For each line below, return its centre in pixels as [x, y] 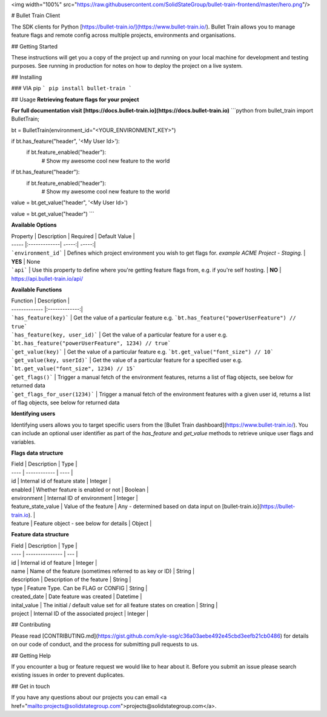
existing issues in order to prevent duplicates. [68, 675]
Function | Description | [40, 301]
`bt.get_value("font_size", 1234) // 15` [74, 369]
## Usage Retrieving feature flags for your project [75, 99]
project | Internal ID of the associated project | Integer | [80, 613]
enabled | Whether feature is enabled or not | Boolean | [80, 489]
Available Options [34, 225]
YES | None [26, 261]
